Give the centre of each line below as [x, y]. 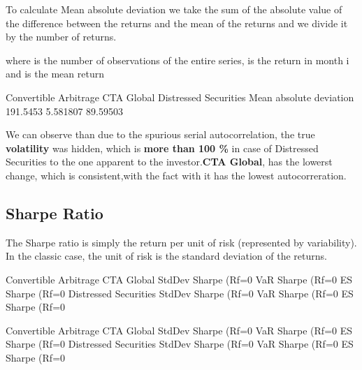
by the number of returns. [61, 37]
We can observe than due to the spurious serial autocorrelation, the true [160, 134]
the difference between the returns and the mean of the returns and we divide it [177, 23]
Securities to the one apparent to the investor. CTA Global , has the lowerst [169, 162]
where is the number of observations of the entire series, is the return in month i [178, 60]
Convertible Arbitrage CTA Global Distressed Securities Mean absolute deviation [180, 97]
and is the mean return [55, 74]
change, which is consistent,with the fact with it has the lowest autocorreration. [176, 175]
